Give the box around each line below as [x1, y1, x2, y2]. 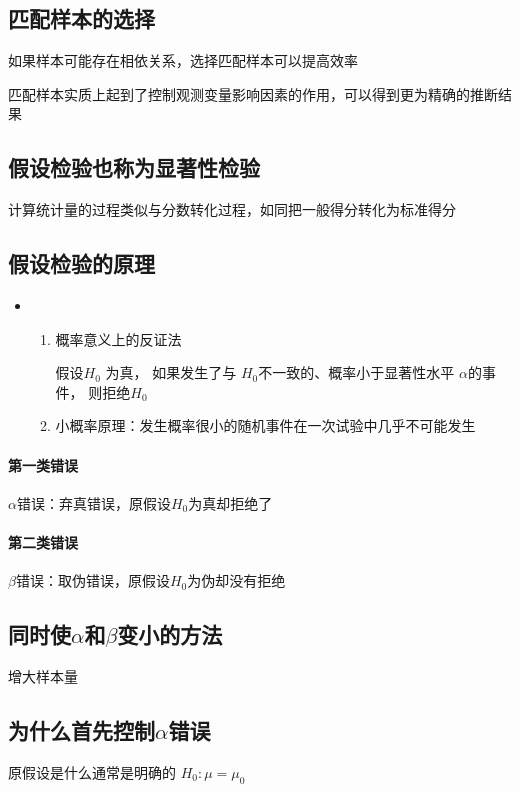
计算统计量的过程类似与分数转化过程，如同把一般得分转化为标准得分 [8, 199, 456, 220]
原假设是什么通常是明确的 [8, 761, 176, 782]
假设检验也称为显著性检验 [8, 152, 260, 183]
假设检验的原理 [8, 248, 155, 279]
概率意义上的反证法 [55, 328, 182, 349]
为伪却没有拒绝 [187, 570, 286, 591]
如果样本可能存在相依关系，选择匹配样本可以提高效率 [8, 50, 358, 71]
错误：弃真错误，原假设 [16, 492, 171, 513]
